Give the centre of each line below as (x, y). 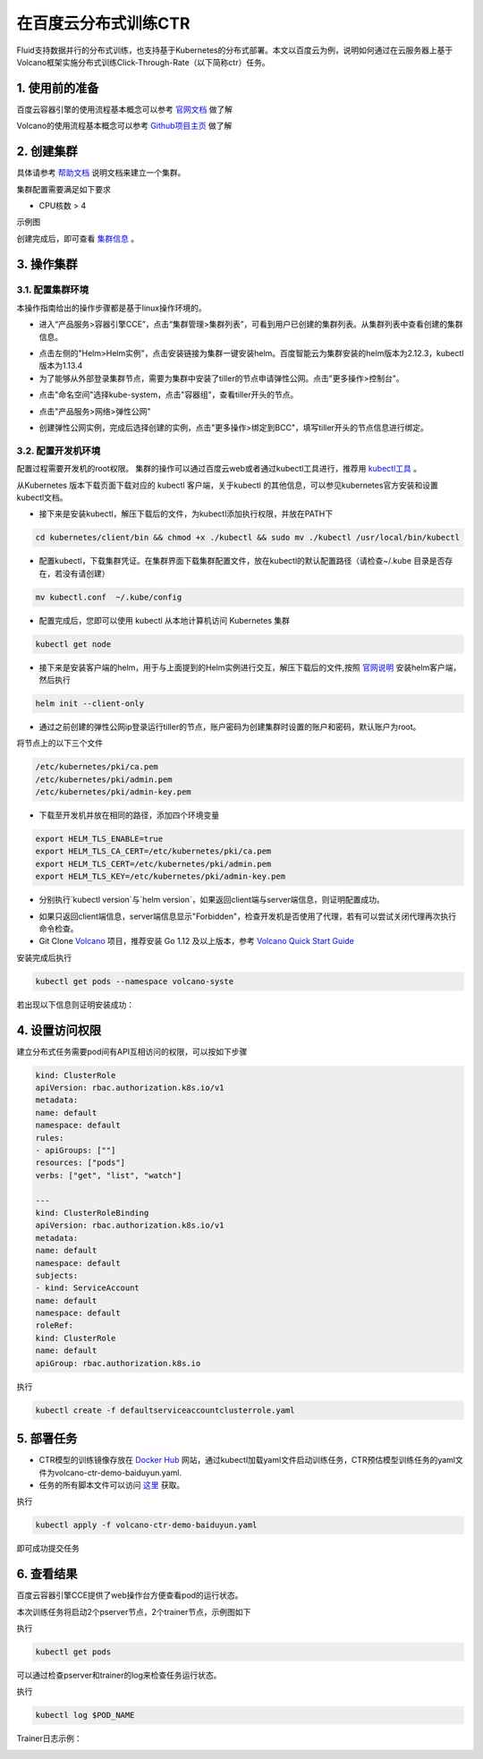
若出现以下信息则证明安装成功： (75, 1004)
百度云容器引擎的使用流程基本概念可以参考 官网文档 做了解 (124, 109)
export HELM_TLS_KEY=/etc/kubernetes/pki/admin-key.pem (161, 876)
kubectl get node (73, 644)
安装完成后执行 (44, 957)
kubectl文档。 (42, 497)
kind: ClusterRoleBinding (92, 1213)
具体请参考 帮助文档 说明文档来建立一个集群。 (101, 173)
